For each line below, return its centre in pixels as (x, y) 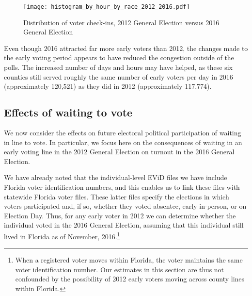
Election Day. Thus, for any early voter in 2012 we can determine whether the (120, 215)
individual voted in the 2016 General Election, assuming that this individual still (124, 225)
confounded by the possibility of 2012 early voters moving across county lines (130, 279)
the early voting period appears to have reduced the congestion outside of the (119, 58)
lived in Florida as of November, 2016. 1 (62, 235)
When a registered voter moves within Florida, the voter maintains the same (129, 260)
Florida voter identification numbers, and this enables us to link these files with (122, 187)
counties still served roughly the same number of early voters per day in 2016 (118, 76)
